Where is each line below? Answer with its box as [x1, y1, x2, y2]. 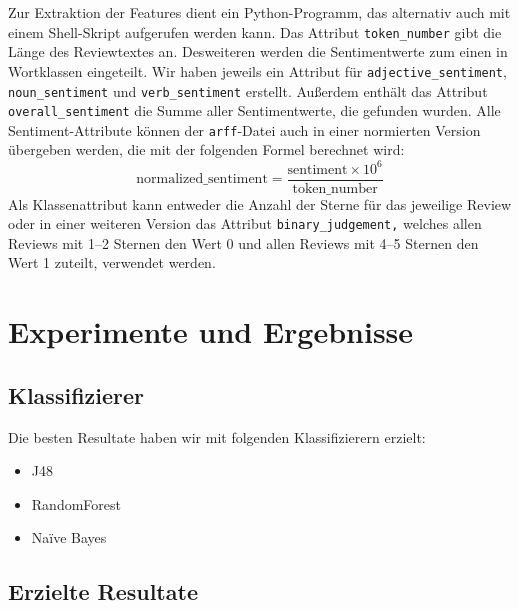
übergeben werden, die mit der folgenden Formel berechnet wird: [8, 139, 405, 160]
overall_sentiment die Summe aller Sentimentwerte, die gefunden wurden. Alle [8, 100, 501, 121]
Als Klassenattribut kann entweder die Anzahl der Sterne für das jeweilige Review [8, 193, 512, 214]
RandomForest [31, 493, 121, 514]
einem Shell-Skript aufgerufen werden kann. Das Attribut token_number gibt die [8, 21, 502, 42]
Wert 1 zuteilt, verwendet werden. [8, 252, 216, 273]
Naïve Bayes [31, 527, 107, 548]
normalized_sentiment [136, 172, 268, 187]
